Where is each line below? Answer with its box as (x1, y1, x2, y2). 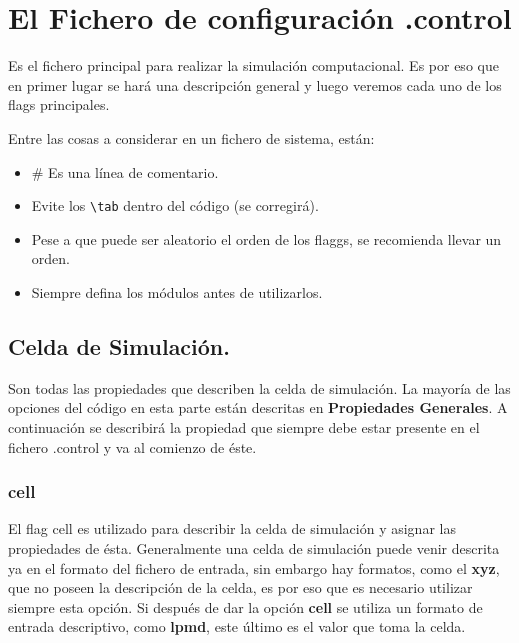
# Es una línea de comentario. (31, 161, 219, 182)
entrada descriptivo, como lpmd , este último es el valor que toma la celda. (8, 616, 466, 637)
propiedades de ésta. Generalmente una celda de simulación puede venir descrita (8, 537, 500, 558)
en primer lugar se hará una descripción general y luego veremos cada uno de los (8, 74, 502, 95)
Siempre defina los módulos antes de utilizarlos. (31, 281, 323, 302)
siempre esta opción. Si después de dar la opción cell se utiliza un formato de (8, 596, 483, 617)
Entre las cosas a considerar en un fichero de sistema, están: (8, 127, 375, 148)
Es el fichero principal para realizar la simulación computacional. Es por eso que (8, 55, 499, 76)
